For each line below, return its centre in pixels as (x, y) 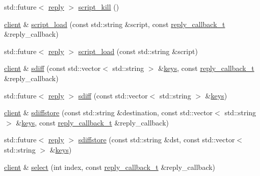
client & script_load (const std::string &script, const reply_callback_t (115, 24)
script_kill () (99, 7)
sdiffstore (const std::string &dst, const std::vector (157, 140)
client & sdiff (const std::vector (53, 68)
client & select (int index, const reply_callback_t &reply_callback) (110, 167)
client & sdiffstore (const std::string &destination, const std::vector (109, 112)
